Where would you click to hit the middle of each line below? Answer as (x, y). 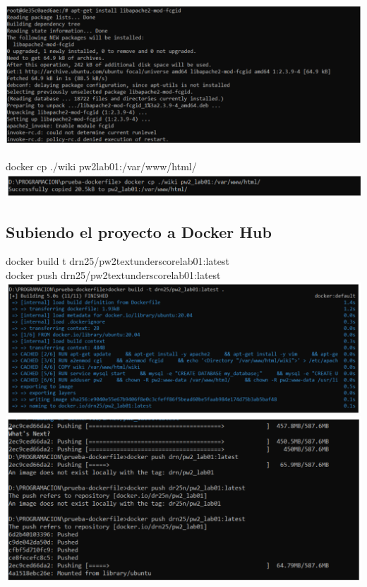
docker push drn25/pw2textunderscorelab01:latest (113, 275)
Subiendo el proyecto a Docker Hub (139, 231)
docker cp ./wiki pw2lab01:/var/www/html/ (101, 166)
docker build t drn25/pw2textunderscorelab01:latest (118, 261)
